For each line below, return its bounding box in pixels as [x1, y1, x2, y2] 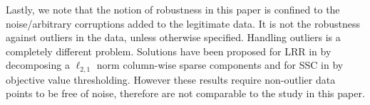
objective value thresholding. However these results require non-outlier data [6, 72, 336, 87]
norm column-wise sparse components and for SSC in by [96, 57, 344, 72]
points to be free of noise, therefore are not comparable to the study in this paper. [6, 86, 365, 101]
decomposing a [6, 57, 70, 72]
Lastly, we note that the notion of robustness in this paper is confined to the [6, 2, 340, 16]
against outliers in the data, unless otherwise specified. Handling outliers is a [6, 30, 341, 45]
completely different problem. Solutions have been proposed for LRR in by [6, 43, 332, 58]
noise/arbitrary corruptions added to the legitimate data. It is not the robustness [6, 16, 360, 31]
